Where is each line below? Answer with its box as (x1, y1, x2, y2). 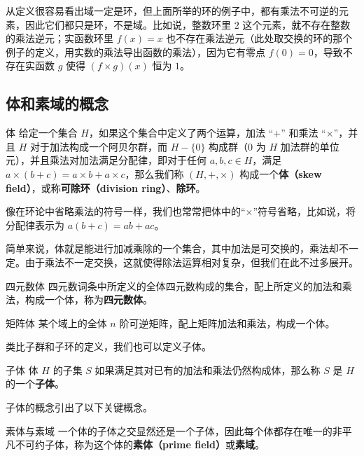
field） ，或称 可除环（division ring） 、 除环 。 (6, 180, 206, 195)
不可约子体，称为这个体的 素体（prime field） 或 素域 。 (15, 437, 265, 452)
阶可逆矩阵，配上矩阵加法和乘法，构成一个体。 (119, 315, 335, 330)
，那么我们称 (125, 166, 184, 181)
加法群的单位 (280, 139, 339, 153)
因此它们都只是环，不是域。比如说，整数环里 (24, 17, 231, 32)
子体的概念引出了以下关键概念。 (6, 400, 153, 415)
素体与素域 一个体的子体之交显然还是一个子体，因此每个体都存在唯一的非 (6, 423, 342, 438)
